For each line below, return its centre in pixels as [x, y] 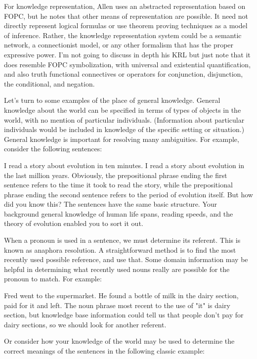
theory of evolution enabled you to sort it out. [74, 223]
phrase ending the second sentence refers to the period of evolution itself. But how [128, 194]
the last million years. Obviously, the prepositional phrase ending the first [116, 175]
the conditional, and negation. [49, 83]
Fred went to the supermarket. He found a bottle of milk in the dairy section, [121, 295]
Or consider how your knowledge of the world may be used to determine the [119, 341]
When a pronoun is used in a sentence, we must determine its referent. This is [122, 240]
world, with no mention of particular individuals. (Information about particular [124, 119]
